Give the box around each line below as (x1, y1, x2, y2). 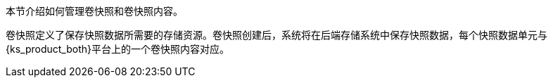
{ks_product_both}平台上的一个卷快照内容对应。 (6, 43, 229, 55)
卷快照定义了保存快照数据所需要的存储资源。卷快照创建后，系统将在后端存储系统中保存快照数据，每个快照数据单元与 (6, 29, 547, 41)
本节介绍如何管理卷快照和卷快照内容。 (6, 5, 183, 17)
